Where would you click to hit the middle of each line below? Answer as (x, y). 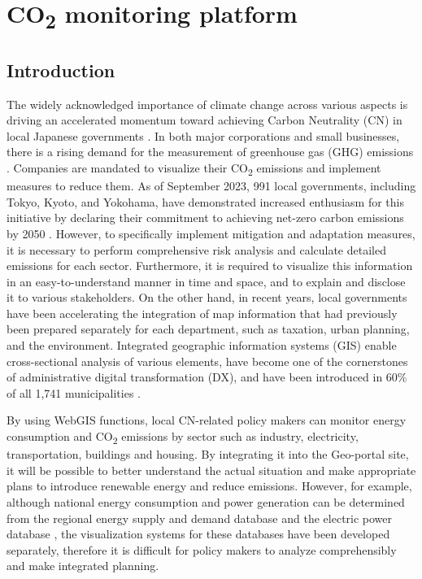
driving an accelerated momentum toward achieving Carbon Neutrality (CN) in (204, 120)
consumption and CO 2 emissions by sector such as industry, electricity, (183, 437)
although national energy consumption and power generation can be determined (206, 501)
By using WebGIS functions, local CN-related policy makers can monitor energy (207, 420)
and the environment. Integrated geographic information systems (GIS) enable (202, 345)
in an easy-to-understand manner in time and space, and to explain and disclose (206, 281)
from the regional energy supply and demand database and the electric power (200, 518)
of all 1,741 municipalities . (74, 392)
